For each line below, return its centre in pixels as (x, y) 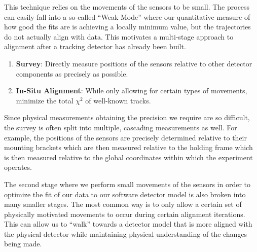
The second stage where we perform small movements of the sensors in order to (127, 184)
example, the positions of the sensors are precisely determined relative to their (125, 137)
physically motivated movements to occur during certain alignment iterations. (125, 214)
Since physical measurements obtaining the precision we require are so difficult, (127, 117)
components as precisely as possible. (72, 73)
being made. (23, 244)
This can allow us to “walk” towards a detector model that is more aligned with (128, 224)
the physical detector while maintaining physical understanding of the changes (126, 233)
